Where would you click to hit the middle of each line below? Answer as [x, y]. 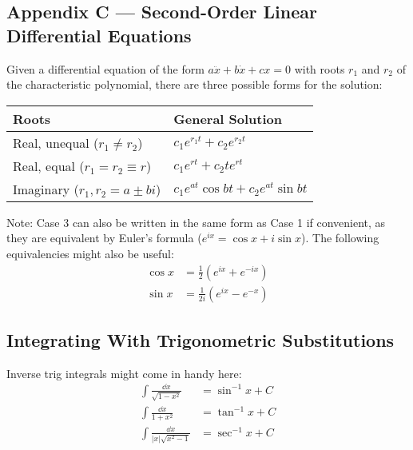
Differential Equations [99, 35]
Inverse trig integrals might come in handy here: [124, 373]
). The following [340, 238]
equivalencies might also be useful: [90, 253]
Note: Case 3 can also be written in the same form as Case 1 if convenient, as [196, 222]
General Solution [228, 118]
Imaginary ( [46, 189]
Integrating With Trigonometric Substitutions [201, 340]
